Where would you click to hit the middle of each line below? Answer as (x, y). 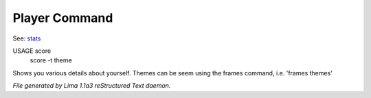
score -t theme (51, 60)
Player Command (63, 18)
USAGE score (32, 51)
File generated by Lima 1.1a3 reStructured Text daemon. (92, 86)
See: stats (27, 38)
